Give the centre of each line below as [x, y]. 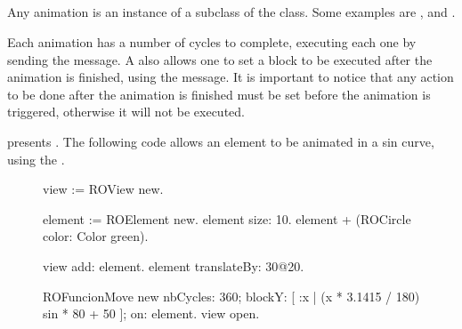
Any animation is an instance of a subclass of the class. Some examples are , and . [231, 12]
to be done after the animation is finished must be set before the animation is [219, 94]
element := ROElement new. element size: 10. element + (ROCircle [227, 218]
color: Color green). [96, 236]
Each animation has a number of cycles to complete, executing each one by [212, 41]
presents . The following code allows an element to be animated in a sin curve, [221, 141]
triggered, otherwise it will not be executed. [126, 112]
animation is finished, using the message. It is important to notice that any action [231, 77]
